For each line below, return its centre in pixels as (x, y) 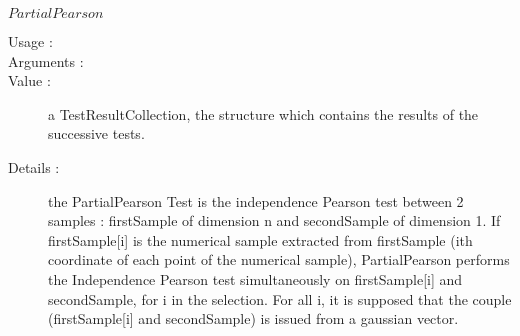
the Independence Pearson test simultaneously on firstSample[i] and (255, 278)
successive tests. (96, 133)
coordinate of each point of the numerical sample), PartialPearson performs (279, 259)
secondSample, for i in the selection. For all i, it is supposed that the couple (280, 298)
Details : (34, 166)
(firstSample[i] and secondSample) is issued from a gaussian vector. (253, 318)
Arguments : (46, 60)
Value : (29, 80)
